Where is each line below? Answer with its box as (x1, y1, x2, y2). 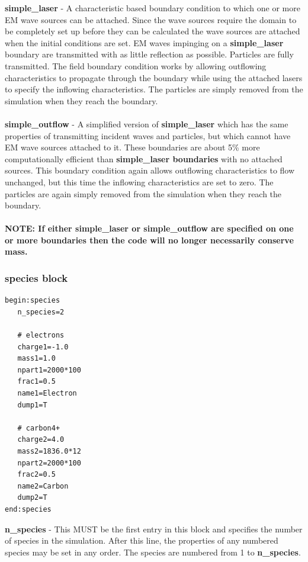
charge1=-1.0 (17, 342, 69, 351)
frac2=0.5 (17, 470, 56, 479)
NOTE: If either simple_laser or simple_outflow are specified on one (5, 222, 294, 235)
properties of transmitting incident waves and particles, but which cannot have (5, 129, 291, 142)
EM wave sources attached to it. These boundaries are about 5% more (5, 141, 260, 153)
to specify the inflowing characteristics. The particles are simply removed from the (5, 83, 303, 95)
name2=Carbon (17, 481, 69, 490)
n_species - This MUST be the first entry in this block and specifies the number (5, 522, 303, 535)
